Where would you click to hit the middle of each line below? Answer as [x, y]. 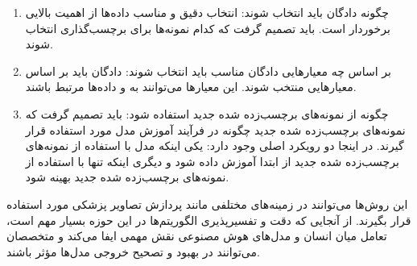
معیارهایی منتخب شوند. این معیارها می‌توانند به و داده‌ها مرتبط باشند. [191, 87]
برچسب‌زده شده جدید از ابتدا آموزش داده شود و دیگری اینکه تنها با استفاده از [212, 161]
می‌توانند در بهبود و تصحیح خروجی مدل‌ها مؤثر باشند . [133, 251]
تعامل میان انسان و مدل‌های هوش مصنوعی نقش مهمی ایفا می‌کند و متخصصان [197, 236]
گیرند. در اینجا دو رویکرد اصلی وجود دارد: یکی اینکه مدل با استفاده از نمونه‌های [215, 145]
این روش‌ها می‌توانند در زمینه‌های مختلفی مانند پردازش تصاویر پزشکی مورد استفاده [207, 204]
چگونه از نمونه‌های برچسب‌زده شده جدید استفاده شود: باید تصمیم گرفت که [207, 113]
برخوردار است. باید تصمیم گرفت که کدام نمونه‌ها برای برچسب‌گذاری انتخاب [208, 28]
